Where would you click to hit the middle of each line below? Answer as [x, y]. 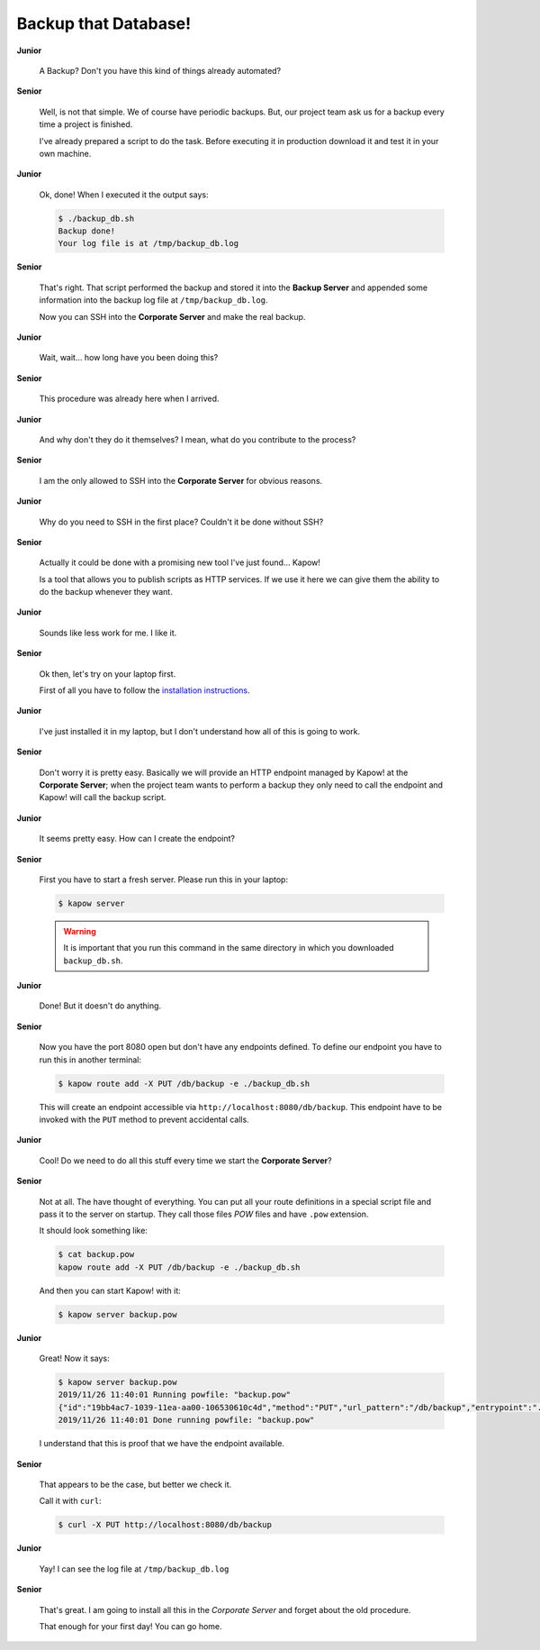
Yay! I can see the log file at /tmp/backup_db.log [134, 1569]
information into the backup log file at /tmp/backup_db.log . [153, 300]
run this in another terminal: [90, 1060]
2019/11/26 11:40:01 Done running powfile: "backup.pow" [186, 1420]
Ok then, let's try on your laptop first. [108, 674]
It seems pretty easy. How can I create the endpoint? [137, 839]
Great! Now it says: [74, 1358]
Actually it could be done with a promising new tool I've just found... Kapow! [180, 562]
